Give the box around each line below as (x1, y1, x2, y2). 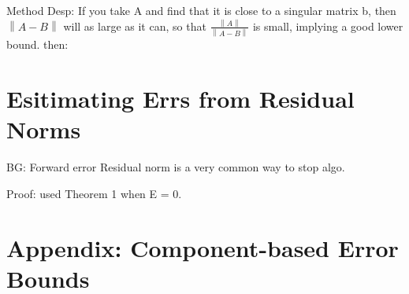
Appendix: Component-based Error (6, 231, 399, 263)
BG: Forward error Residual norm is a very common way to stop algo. (6, 159, 345, 175)
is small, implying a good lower (252, 17, 403, 34)
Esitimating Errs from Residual (6, 83, 355, 114)
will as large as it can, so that (63, 17, 206, 34)
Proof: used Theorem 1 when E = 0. (6, 185, 182, 201)
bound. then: (6, 36, 69, 53)
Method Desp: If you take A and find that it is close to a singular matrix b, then (6, 2, 396, 18)
